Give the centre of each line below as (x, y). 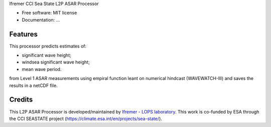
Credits (21, 100)
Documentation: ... (41, 19)
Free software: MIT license (49, 13)
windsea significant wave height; (56, 62)
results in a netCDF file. (33, 85)
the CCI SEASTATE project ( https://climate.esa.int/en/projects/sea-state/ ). (86, 118)
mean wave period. (42, 69)
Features (23, 34)
